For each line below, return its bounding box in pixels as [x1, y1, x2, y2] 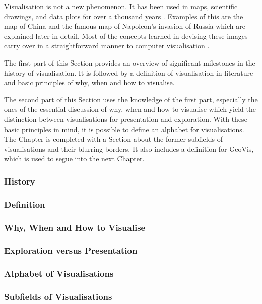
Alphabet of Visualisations [4, 267, 114, 280]
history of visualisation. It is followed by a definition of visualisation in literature [4, 67, 253, 78]
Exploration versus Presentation [4, 244, 138, 257]
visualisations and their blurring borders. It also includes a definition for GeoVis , [4, 143, 254, 154]
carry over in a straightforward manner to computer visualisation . [4, 40, 210, 51]
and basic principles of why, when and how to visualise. [4, 77, 175, 88]
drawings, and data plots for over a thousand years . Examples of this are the [4, 11, 243, 21]
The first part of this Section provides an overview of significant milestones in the [4, 57, 255, 68]
